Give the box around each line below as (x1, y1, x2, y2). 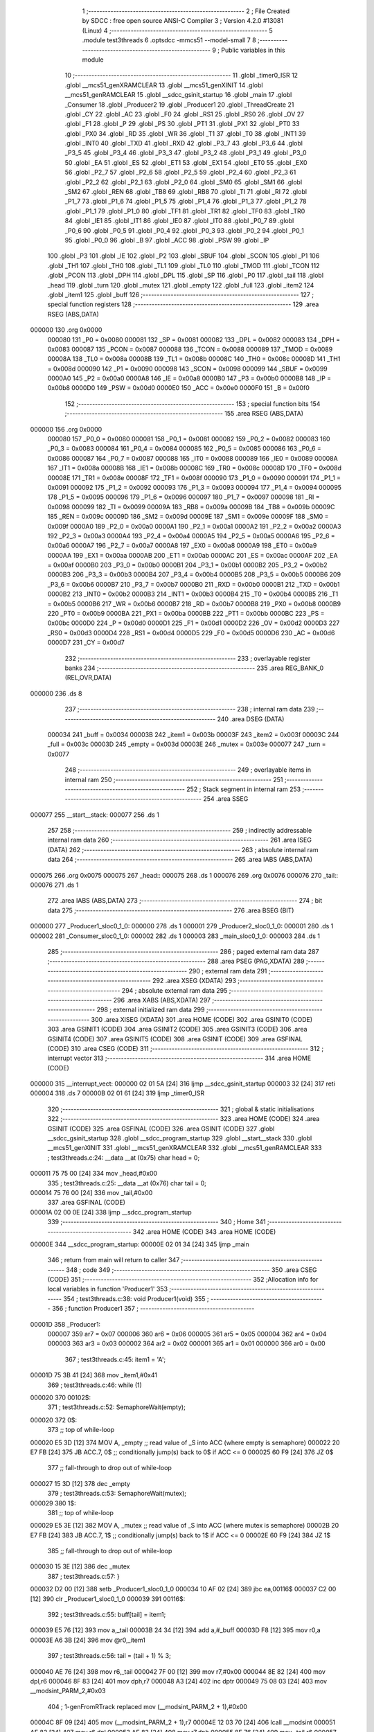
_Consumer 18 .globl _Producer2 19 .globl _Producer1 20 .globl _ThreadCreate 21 (64, 100, 294, 109)
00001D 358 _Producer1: (30, 1320, 100, 1328)
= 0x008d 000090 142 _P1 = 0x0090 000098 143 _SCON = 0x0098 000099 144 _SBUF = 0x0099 (47, 364, 328, 373)
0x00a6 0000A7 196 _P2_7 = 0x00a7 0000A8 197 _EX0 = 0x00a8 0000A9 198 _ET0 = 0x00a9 (47, 541, 317, 550)
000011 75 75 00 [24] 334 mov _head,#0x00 (30, 1169, 158, 1178)
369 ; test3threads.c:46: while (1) (47, 1381, 142, 1389)
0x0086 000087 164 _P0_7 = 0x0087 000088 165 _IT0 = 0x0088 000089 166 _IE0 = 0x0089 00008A (47, 454, 339, 462)
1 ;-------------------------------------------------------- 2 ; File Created (82, 7, 290, 15)
